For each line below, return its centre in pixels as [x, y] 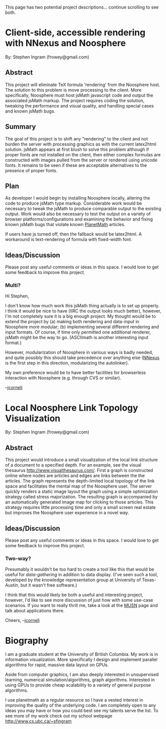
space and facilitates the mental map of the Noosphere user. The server [79, 486]
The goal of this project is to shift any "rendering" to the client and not [77, 138]
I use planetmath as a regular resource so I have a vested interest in [74, 700]
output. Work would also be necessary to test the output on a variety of [78, 214]
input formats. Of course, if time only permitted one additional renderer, [78, 332]
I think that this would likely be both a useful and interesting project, [74, 595]
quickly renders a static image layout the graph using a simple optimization [82, 491]
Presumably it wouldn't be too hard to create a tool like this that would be [80, 569]
